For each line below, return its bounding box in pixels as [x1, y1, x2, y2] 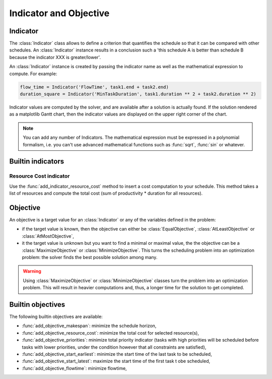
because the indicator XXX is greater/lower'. [9, 54, 101, 60]
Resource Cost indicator [9, 173, 70, 180]
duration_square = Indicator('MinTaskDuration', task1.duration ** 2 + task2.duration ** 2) [20, 91, 256, 97]
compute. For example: [9, 71, 57, 77]
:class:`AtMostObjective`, [22, 233, 74, 239]
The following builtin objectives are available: [9, 313, 103, 320]
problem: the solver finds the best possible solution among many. [22, 254, 158, 260]
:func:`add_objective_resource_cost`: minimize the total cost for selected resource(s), [22, 330, 199, 336]
